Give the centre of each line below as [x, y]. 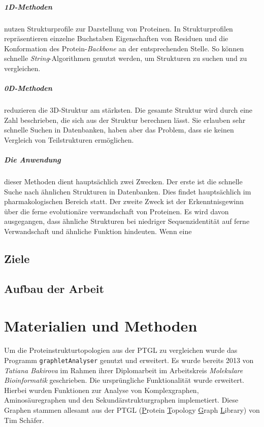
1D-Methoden [28, 6]
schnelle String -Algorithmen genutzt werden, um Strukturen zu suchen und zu [126, 58]
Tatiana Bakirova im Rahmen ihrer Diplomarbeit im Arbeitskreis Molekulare [124, 370]
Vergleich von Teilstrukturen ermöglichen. [69, 139]
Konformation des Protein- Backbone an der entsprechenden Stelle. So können [124, 48]
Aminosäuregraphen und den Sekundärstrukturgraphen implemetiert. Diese [121, 400]
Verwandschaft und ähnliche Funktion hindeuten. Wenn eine [98, 231]
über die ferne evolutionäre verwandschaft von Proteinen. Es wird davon [117, 211]
